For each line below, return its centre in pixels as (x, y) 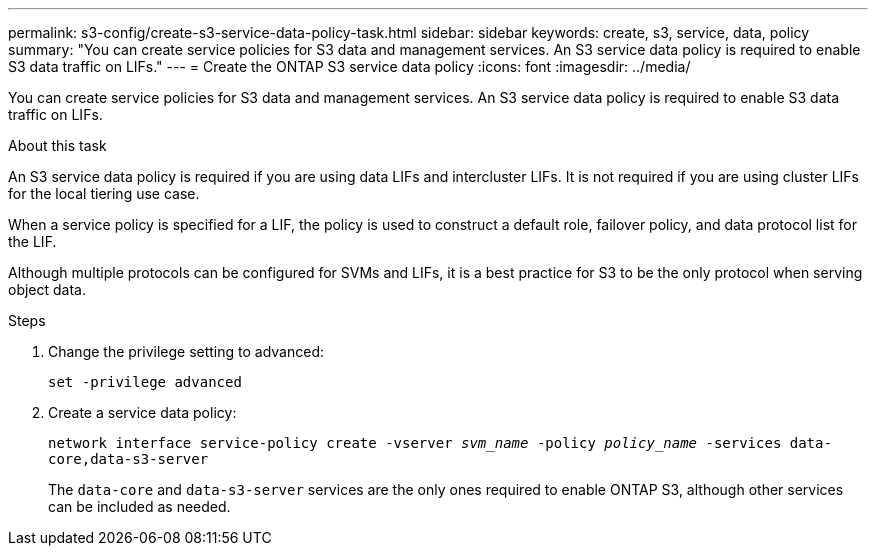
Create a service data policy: (142, 412)
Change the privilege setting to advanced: (186, 351)
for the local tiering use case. (104, 193)
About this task (57, 145)
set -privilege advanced (145, 382)
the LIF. (32, 241)
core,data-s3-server (128, 459)
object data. (47, 289)
